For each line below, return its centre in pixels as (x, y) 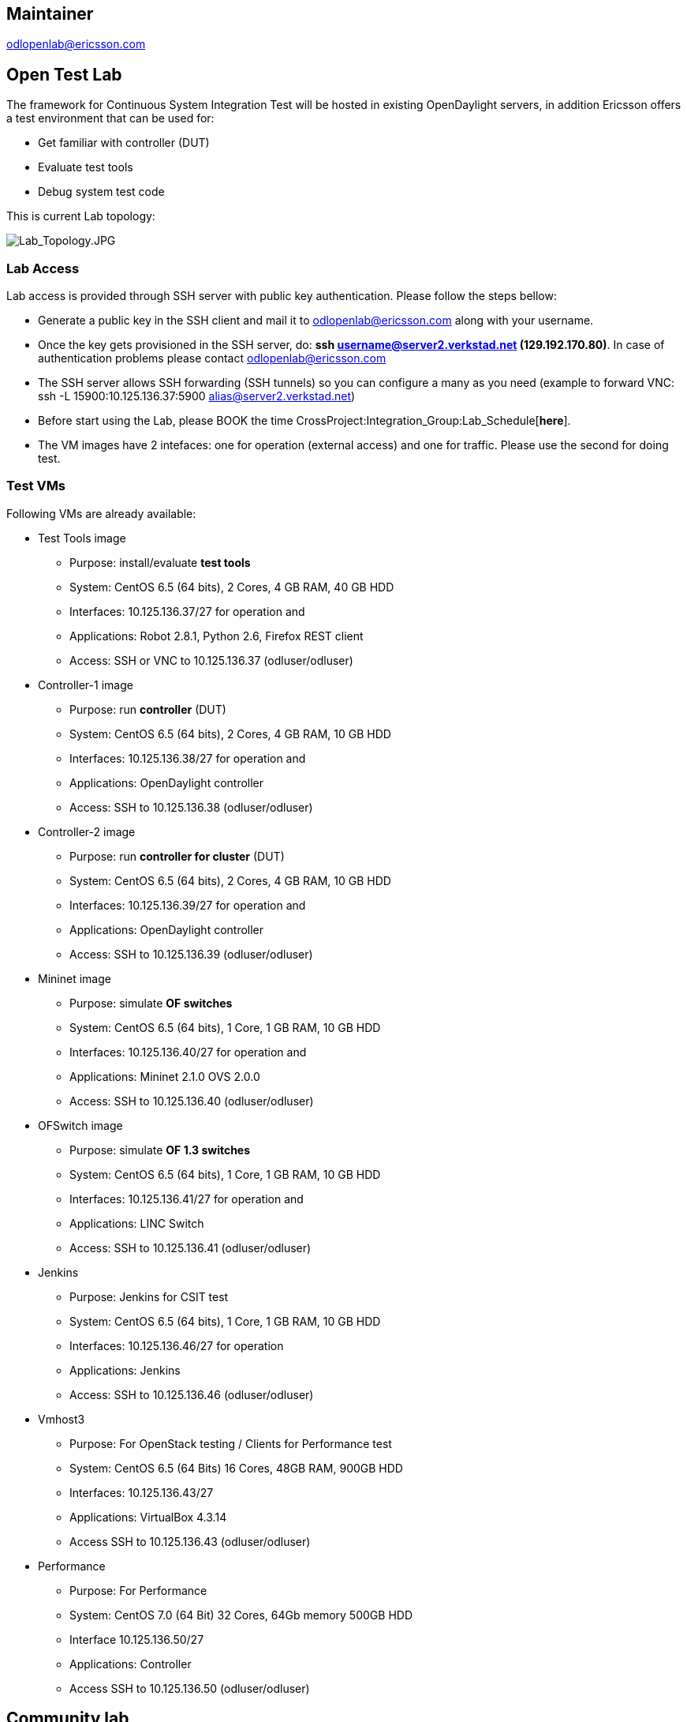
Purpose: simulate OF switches (151, 1003)
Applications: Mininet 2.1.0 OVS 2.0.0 (165, 1076)
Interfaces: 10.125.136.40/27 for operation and (188, 1052)
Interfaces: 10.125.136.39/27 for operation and (188, 905)
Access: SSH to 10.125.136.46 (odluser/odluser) (192, 1394)
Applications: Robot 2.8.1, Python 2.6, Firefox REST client (217, 636)
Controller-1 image (86, 685)
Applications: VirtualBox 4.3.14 (148, 1517)
